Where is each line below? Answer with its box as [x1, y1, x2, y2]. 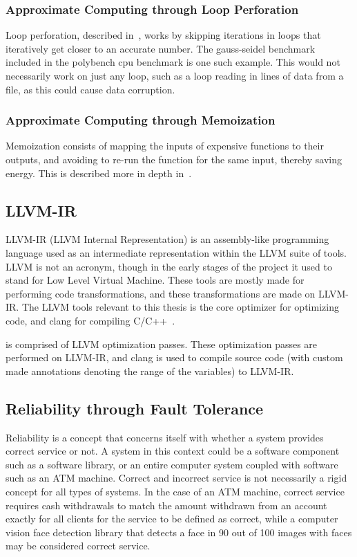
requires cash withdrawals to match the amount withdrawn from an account [6, 497, 327, 512]
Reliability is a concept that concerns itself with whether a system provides [6, 430, 324, 444]
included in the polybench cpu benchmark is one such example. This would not [6, 55, 340, 69]
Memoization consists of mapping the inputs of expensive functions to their [6, 138, 324, 153]
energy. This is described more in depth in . [6, 165, 192, 180]
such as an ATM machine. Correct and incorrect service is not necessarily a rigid [6, 471, 347, 485]
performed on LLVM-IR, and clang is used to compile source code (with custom [6, 350, 343, 365]
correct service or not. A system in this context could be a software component [6, 444, 340, 458]
